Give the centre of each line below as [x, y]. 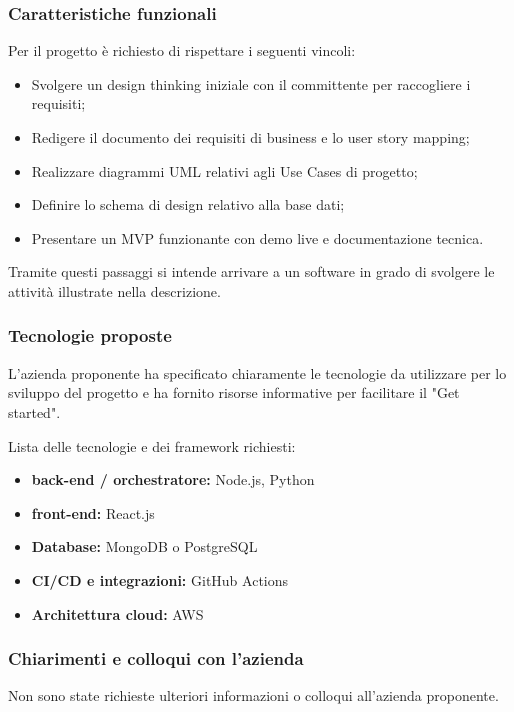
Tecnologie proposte [90, 335]
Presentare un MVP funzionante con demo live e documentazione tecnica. [257, 237]
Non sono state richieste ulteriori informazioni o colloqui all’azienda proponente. [253, 695]
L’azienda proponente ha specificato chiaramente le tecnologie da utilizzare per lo [257, 372]
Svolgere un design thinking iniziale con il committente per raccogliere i [251, 83]
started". [34, 411]
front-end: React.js [93, 512]
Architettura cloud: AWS [117, 613]
